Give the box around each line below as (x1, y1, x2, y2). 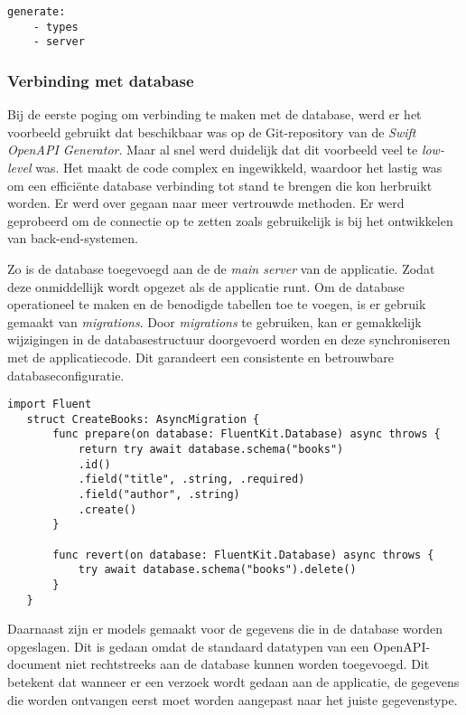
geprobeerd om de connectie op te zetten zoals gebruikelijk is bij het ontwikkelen (7, 211, 453, 230)
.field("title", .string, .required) (78, 473, 305, 486)
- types (33, 20, 79, 33)
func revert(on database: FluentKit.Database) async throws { (52, 548, 434, 561)
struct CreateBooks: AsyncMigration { (26, 412, 260, 426)
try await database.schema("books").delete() (78, 563, 357, 577)
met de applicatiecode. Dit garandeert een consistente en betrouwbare (7, 347, 394, 366)
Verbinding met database (7, 69, 194, 91)
